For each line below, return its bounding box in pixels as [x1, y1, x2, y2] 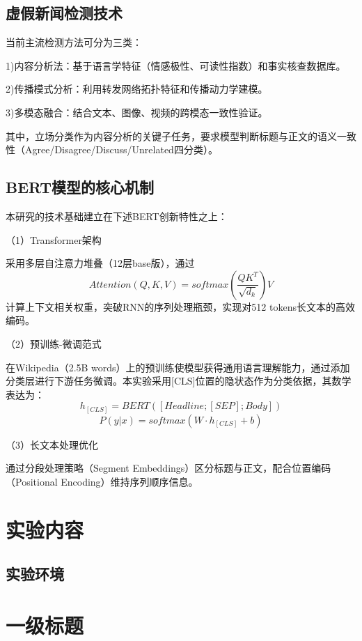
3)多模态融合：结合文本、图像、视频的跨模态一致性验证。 [6, 105, 268, 119]
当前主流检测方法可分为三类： [6, 35, 142, 49]
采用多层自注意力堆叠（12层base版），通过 [6, 256, 195, 270]
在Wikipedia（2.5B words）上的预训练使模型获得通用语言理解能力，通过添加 [6, 360, 350, 374]
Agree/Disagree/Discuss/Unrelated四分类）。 [24, 142, 218, 157]
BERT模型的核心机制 [6, 176, 154, 198]
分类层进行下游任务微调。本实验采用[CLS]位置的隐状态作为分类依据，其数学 [6, 373, 352, 388]
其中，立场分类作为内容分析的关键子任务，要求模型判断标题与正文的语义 [6, 128, 337, 143]
